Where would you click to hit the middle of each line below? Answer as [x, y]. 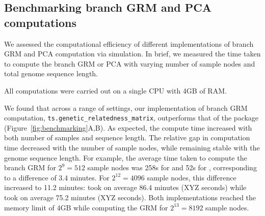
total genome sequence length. [51, 73]
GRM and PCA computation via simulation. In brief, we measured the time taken [132, 54]
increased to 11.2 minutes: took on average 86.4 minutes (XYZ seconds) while [125, 187]
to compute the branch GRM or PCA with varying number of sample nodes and [130, 63]
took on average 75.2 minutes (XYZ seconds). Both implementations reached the [130, 197]
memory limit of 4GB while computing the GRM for [86, 207]
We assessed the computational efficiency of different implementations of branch [129, 43]
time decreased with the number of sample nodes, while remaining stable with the [132, 147]
